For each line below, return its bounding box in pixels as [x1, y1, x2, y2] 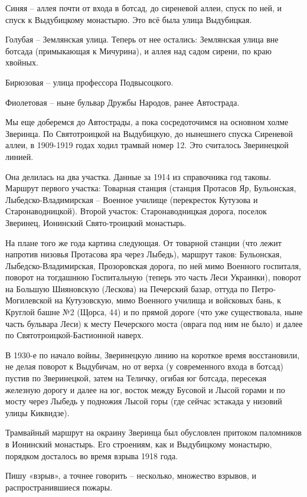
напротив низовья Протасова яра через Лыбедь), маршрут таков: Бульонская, [5, 248, 282, 260]
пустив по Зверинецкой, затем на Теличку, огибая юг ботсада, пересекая [5, 372, 267, 384]
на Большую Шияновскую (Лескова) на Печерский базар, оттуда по [5, 282, 249, 295]
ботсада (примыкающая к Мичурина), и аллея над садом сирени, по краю [5, 44, 272, 57]
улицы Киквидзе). [5, 406, 70, 418]
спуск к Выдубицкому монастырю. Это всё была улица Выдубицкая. [5, 13, 252, 25]
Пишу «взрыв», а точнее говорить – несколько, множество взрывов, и [5, 469, 256, 482]
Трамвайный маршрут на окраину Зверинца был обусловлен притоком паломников [5, 426, 302, 439]
